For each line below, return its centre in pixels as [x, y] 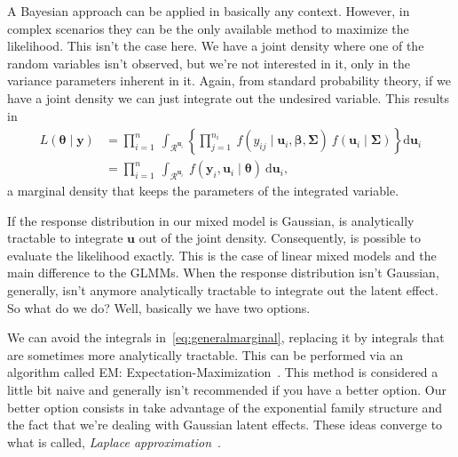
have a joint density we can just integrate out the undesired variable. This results [228, 97]
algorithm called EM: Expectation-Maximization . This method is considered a [223, 372]
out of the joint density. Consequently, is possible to [280, 238]
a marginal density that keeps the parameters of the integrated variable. [203, 191]
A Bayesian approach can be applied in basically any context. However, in [209, 11]
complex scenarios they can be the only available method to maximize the [208, 28]
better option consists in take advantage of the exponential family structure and [225, 407]
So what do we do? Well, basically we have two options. [159, 307]
